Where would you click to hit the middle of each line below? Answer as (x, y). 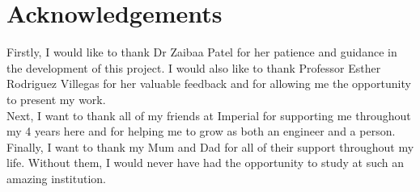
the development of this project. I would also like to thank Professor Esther (194, 67)
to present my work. (56, 99)
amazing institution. (56, 178)
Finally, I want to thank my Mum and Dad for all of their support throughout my (210, 146)
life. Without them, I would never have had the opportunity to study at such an (206, 163)
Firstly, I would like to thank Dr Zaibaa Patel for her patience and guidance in (202, 52)
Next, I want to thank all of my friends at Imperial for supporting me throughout (209, 115)
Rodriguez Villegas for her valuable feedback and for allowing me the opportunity (209, 83)
